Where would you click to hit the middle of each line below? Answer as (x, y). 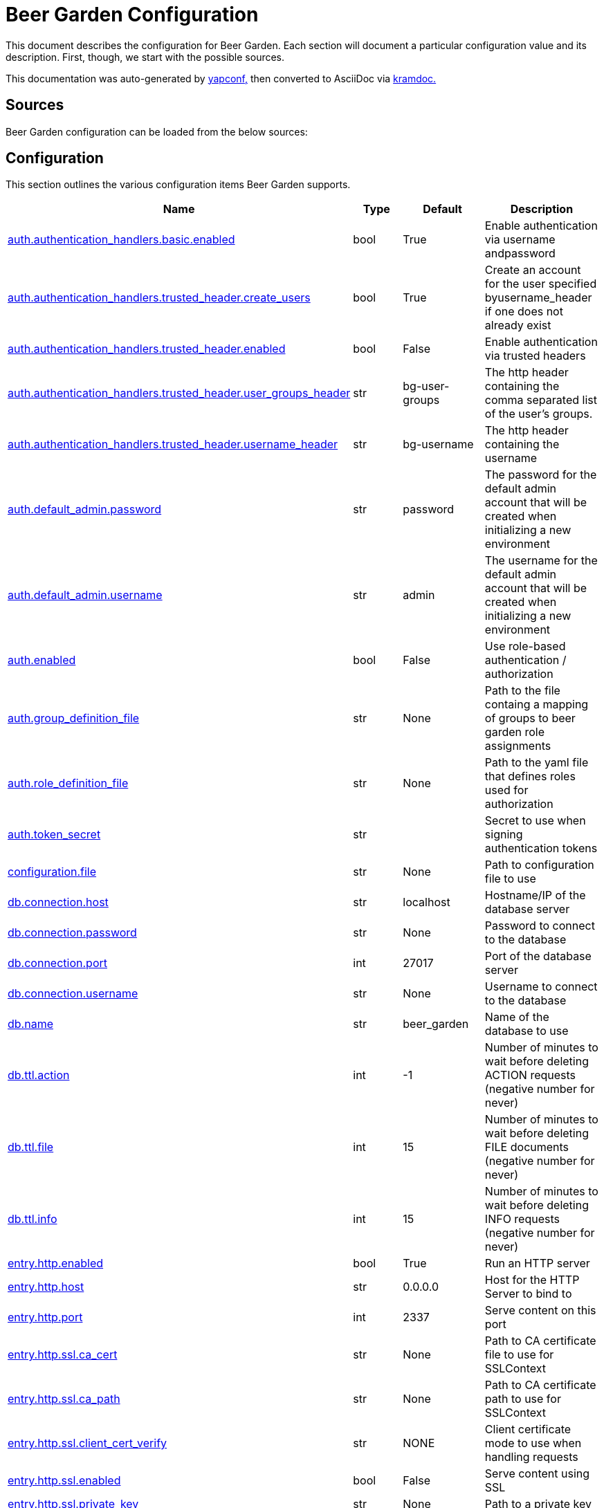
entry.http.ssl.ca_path (64, 1399)
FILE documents (527, 1147)
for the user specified (541, 284)
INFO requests (522, 1219)
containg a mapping (537, 705)
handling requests (531, 1457)
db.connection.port (57, 963)
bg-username (438, 444)
